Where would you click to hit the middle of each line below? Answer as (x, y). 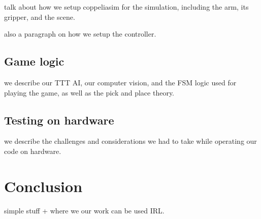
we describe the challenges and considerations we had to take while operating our (130, 141)
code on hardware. (33, 151)
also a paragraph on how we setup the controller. (80, 34)
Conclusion (43, 186)
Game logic (34, 61)
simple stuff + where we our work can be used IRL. (84, 210)
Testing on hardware (59, 120)
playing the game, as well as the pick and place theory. (89, 92)
